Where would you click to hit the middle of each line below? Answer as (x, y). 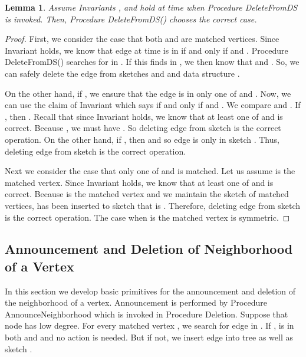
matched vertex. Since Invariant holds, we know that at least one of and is (139, 182)
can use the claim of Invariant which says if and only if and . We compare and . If (153, 105)
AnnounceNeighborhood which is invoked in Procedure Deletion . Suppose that (147, 314)
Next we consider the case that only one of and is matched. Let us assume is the (150, 171)
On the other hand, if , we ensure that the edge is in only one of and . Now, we (148, 93)
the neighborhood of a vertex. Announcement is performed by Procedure (136, 302)
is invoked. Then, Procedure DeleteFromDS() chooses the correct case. (131, 19)
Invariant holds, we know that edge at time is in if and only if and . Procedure (147, 50)
